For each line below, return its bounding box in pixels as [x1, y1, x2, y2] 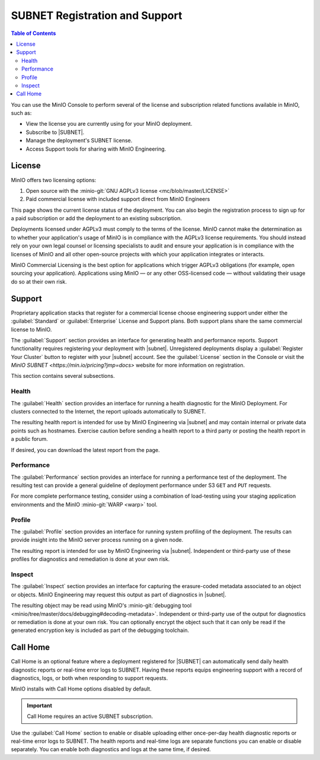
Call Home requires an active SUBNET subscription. [27, 713, 153, 720]
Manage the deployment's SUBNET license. [25, 137, 133, 144]
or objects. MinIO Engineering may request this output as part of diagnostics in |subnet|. [11, 591, 226, 598]
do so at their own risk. [11, 278, 68, 285]
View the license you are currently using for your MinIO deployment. [25, 120, 193, 128]
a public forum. [11, 435, 48, 443]
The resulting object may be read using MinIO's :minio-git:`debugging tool [11, 602, 192, 609]
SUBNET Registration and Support [11, 9, 183, 22]
